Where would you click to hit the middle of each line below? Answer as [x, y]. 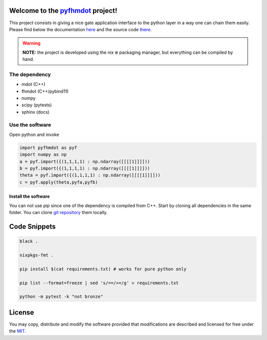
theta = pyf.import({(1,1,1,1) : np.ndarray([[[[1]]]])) [90, 175]
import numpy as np [43, 155]
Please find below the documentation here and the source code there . [80, 29]
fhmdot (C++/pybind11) [45, 91]
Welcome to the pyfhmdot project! [63, 11]
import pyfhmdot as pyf [48, 148]
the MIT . [18, 331]
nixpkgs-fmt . [37, 255]
